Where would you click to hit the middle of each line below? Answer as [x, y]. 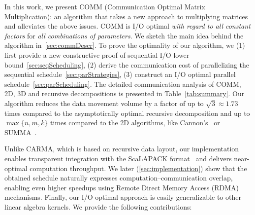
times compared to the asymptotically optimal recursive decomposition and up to [127, 113]
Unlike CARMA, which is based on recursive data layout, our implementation [122, 149]
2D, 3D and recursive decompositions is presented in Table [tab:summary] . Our [125, 93]
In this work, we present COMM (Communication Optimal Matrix [105, 6]
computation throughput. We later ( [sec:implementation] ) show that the [138, 168]
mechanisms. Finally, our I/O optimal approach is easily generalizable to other [123, 197]
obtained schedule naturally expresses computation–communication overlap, [119, 178]
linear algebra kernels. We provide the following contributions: [98, 206]
